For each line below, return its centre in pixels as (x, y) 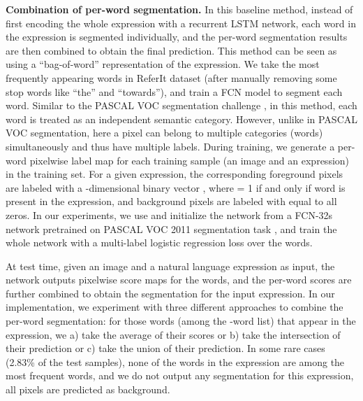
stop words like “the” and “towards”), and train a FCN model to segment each (174, 91)
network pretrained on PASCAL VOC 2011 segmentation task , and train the (171, 228)
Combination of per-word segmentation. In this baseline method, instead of (179, 9)
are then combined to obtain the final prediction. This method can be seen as (171, 50)
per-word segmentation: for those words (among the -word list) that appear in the (181, 321)
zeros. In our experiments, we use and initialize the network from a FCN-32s (169, 214)
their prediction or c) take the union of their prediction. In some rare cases (165, 348)
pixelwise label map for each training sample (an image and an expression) (190, 160)
